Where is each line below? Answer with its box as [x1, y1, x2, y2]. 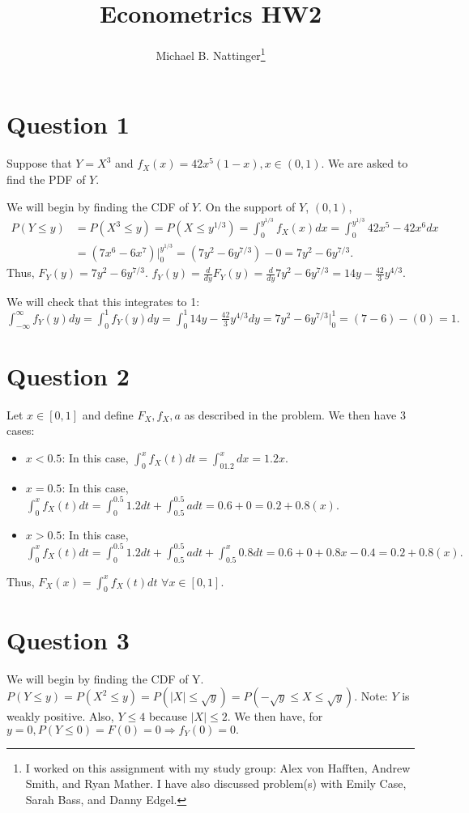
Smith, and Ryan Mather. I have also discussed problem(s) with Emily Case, [25, 775, 407, 792]
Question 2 [6, 359, 130, 392]
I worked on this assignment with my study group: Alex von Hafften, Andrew [25, 759, 411, 776]
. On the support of [198, 198, 296, 215]
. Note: [354, 687, 388, 704]
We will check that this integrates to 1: [6, 292, 200, 309]
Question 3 [6, 623, 130, 656]
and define [82, 406, 134, 423]
